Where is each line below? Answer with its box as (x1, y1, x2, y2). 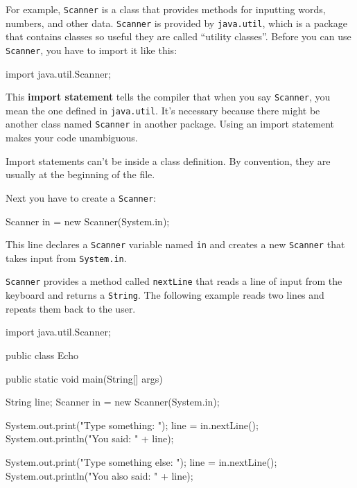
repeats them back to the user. (6, 301, 136, 315)
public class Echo (6, 347, 78, 362)
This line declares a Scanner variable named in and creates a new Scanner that (6, 237, 345, 252)
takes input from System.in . (6, 250, 127, 265)
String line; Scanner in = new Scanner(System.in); (6, 394, 220, 409)
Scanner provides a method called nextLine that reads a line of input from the (6, 274, 342, 288)
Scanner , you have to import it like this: (6, 42, 177, 57)
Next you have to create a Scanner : (6, 190, 156, 204)
